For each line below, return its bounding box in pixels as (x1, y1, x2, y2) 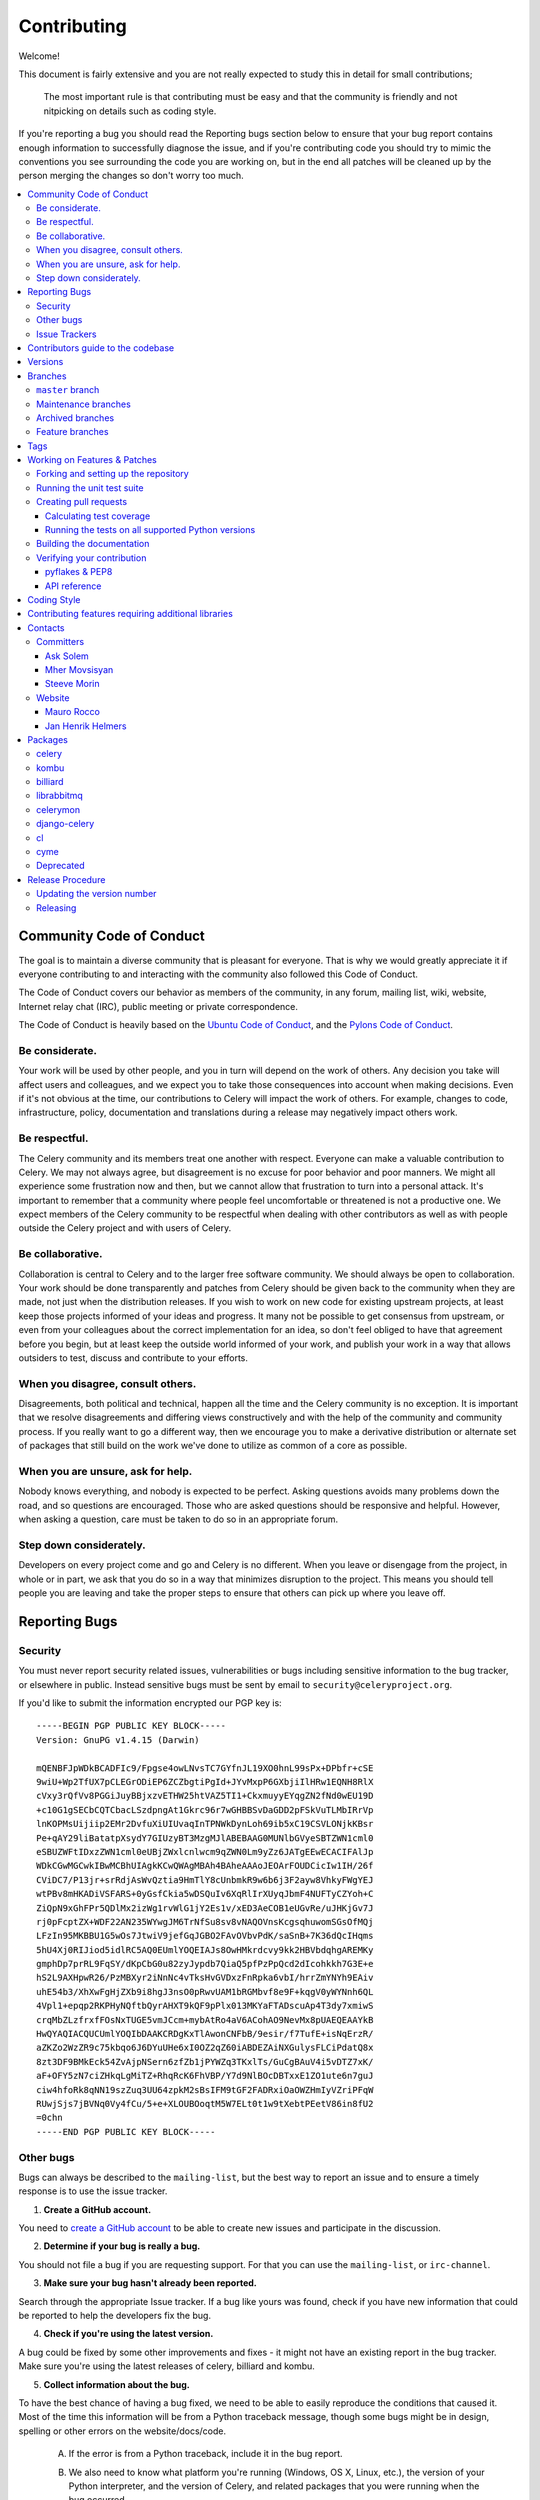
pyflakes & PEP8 (45, 566, 113, 578)
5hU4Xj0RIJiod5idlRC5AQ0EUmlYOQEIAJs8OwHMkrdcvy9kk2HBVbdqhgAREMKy (36, 1944, 374, 1955)
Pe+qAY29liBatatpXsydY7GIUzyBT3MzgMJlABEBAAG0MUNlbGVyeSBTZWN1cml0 (36, 1832, 374, 1844)
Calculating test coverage (45, 510, 151, 522)
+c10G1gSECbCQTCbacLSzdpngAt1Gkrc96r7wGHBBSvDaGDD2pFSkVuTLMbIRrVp (36, 1804, 374, 1815)
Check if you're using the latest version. (43, 2328, 214, 2340)
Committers (36, 636, 85, 648)
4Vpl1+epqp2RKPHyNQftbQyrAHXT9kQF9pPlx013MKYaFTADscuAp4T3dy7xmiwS (36, 2000, 374, 2012)
